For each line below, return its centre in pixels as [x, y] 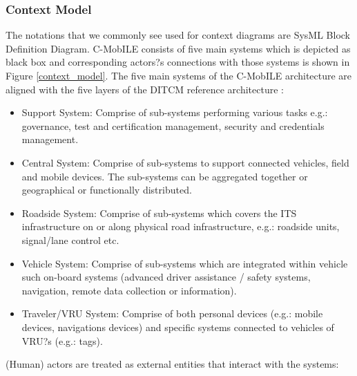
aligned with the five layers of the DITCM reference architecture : [145, 89]
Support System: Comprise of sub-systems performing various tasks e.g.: [175, 112]
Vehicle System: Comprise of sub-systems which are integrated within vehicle [185, 263]
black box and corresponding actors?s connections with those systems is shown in [178, 62]
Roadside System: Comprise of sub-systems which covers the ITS [159, 213]
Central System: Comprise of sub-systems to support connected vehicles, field [185, 162]
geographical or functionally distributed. [107, 190]
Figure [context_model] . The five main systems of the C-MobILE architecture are [179, 75]
